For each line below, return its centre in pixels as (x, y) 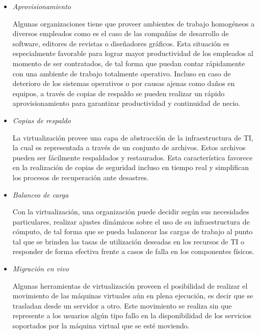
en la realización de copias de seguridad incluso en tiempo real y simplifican (131, 167)
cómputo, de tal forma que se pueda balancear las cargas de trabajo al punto (133, 231)
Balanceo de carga (41, 194)
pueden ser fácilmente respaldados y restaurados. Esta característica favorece (133, 157)
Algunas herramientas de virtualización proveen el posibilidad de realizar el (130, 285)
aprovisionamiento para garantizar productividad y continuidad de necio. (126, 103)
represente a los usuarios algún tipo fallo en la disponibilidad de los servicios (132, 315)
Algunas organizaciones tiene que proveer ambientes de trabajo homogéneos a (134, 23)
